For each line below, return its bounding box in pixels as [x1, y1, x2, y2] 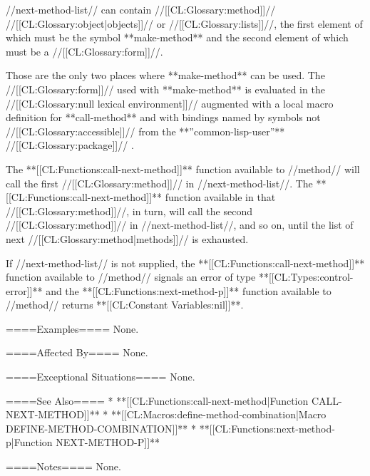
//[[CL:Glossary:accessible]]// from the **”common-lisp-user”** [6, 123, 285, 138]
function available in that [165, 190, 276, 205]
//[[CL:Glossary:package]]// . [6, 138, 134, 152]
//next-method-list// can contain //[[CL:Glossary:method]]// [6, 2, 276, 16]
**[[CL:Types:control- [258, 269, 354, 284]
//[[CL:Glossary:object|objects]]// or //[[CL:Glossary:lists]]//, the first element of [6, 16, 363, 31]
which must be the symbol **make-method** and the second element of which [6, 30, 349, 45]
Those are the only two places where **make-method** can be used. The [6, 68, 325, 83]
